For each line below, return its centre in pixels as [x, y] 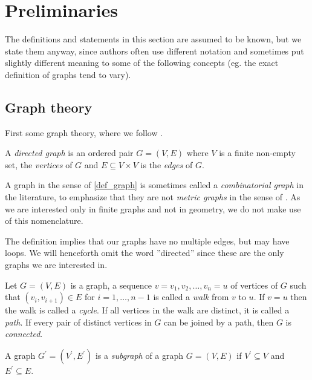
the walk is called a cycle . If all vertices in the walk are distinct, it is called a [147, 310]
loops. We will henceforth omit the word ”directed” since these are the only [145, 253]
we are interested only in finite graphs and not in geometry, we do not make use [153, 208]
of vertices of [254, 285]
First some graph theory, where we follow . [84, 132]
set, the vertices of [39, 164]
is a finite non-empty [257, 153]
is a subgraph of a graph [139, 355]
